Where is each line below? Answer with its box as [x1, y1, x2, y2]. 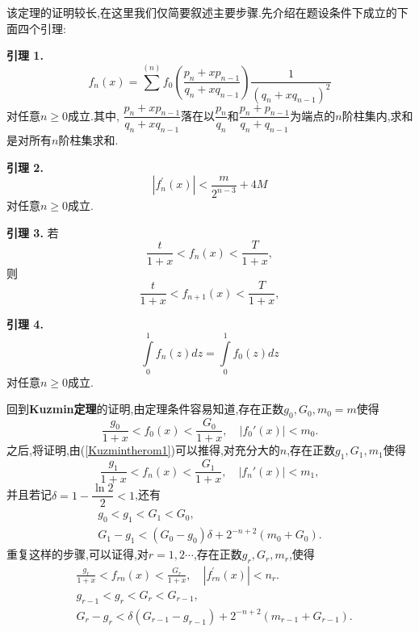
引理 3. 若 [6, 224, 59, 241]
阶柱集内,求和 [341, 107, 413, 123]
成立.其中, [68, 107, 119, 123]
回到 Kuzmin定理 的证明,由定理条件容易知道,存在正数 [6, 400, 284, 417]
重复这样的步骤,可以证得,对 [6, 546, 149, 563]
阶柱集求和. [58, 132, 119, 149]
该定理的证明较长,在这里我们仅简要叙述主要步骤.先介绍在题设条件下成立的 [6, 4, 397, 20]
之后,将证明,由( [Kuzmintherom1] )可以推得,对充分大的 [6, 442, 280, 458]
